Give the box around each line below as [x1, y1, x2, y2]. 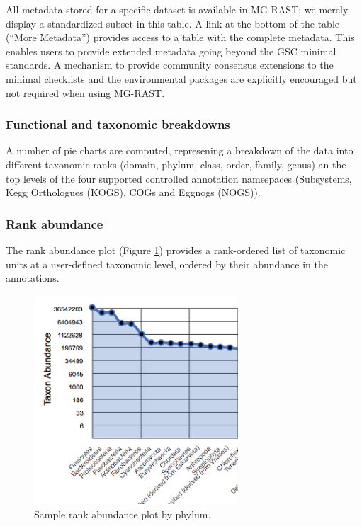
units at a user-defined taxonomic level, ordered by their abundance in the [6, 256, 328, 271]
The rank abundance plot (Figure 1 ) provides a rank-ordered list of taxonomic [6, 242, 346, 257]
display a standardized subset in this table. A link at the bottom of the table [6, 16, 340, 30]
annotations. [6, 270, 60, 285]
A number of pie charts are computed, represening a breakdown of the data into [6, 143, 353, 158]
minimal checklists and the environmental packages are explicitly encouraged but [6, 71, 357, 86]
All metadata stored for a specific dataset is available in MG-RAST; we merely [6, 2, 349, 16]
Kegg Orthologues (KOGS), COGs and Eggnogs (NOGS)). [6, 185, 261, 200]
